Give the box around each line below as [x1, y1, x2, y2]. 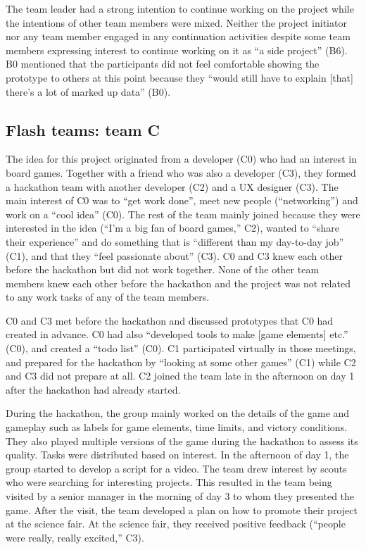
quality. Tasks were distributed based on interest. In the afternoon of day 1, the [6, 447, 349, 462]
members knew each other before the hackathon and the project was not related [6, 275, 351, 290]
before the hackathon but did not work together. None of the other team [6, 262, 320, 277]
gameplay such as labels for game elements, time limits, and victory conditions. [6, 420, 348, 435]
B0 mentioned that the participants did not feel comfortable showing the [6, 56, 320, 71]
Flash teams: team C [6, 118, 160, 140]
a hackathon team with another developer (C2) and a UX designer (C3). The [6, 179, 339, 194]
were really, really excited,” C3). [6, 530, 144, 544]
